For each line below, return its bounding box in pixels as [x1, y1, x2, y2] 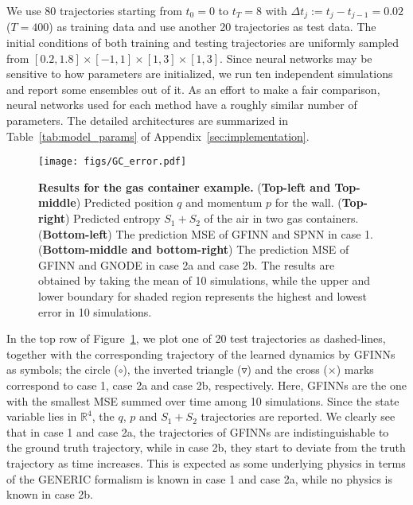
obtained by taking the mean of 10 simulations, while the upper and [38, 272, 371, 289]
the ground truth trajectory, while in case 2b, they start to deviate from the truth [6, 439, 406, 456]
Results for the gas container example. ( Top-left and [38, 178, 331, 195]
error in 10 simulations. [38, 303, 152, 320]
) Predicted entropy [64, 210, 161, 227]
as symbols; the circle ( [6, 361, 119, 378]
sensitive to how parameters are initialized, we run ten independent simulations [6, 65, 393, 82]
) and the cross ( [247, 361, 328, 378]
